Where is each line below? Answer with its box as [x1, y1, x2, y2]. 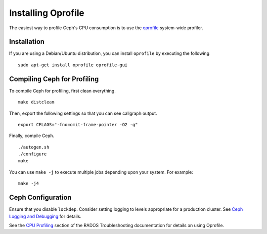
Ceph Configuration [9, 193, 72, 202]
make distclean [18, 99, 55, 105]
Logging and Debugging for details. [9, 213, 82, 219]
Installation [9, 38, 44, 46]
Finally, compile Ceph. [9, 133, 54, 139]
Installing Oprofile [9, 7, 85, 18]
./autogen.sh [18, 144, 49, 150]
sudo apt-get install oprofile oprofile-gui [18, 62, 128, 68]
